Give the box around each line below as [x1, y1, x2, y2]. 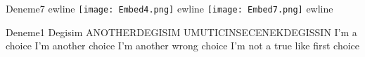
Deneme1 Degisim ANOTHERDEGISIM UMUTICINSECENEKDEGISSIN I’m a [6, 24, 357, 39]
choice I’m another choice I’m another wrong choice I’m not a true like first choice [6, 38, 360, 53]
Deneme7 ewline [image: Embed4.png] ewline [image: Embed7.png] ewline [6, 1, 333, 15]
